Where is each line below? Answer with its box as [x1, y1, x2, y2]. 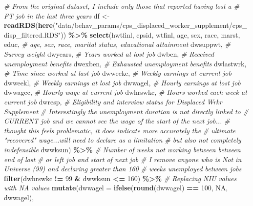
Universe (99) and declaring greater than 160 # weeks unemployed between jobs [4, 164, 242, 174]
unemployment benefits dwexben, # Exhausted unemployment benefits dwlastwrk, [4, 58, 247, 68]
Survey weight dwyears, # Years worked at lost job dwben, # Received [4, 48, 214, 59]
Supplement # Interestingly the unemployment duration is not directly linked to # [4, 106, 249, 116]
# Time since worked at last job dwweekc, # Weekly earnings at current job [4, 68, 232, 78]
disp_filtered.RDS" [4, 29, 61, 40]
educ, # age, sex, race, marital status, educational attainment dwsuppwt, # [4, 39, 231, 49]
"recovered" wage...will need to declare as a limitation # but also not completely [4, 135, 241, 145]
